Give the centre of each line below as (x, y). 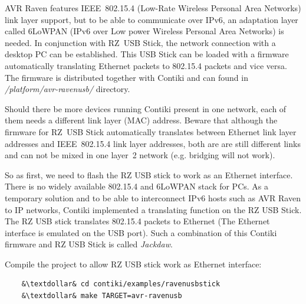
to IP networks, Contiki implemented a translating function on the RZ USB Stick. (153, 209)
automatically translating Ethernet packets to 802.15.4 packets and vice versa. (146, 65)
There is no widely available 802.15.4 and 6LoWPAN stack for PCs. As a (137, 186)
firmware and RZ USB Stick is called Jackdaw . (89, 244)
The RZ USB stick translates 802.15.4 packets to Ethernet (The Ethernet (137, 221)
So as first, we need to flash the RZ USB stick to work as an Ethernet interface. (149, 174)
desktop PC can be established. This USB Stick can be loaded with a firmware (147, 54)
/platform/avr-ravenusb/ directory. (68, 89)
